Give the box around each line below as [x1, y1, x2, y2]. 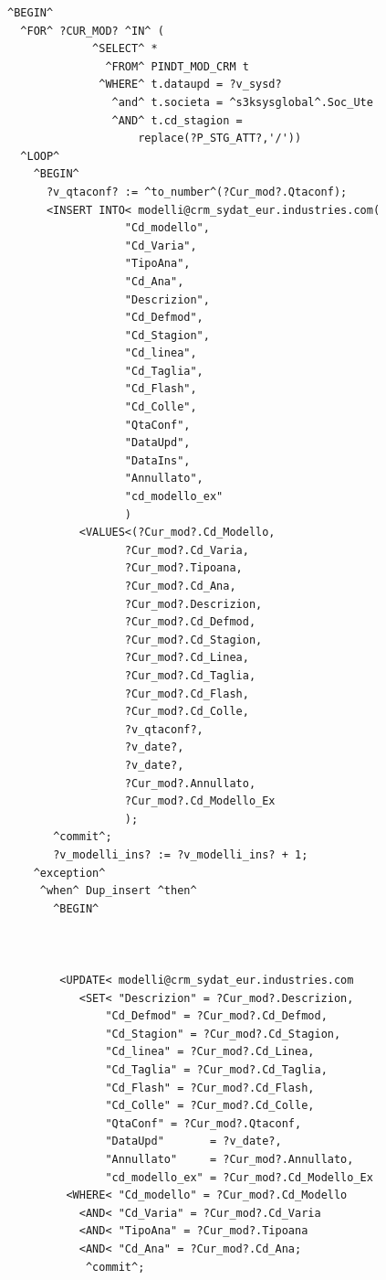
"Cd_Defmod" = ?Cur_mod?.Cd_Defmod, [105, 1009, 328, 1023]
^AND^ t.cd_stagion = [111, 113, 243, 127]
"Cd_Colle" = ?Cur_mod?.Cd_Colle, [105, 1099, 315, 1113]
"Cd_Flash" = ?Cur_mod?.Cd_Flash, [105, 1081, 315, 1094]
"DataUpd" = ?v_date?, [105, 1135, 282, 1148]
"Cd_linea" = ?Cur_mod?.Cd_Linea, [105, 1045, 315, 1059]
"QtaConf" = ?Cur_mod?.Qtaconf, [105, 1116, 302, 1130]
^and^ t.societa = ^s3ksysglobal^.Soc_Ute [111, 95, 373, 109]
